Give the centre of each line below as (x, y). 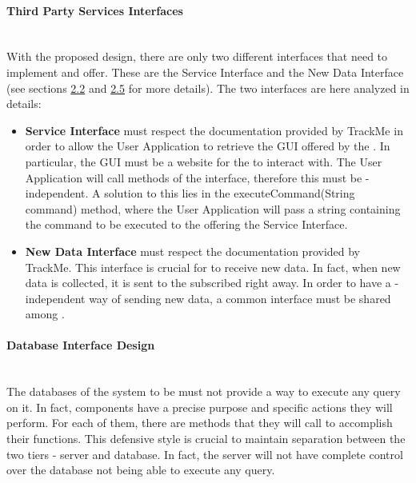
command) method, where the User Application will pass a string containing (213, 208)
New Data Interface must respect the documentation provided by (192, 251)
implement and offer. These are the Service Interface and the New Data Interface (205, 72)
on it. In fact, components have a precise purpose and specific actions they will (200, 407)
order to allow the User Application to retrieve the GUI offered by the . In (208, 146)
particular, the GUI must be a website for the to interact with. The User (204, 161)
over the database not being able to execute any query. (141, 470)
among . (45, 314)
